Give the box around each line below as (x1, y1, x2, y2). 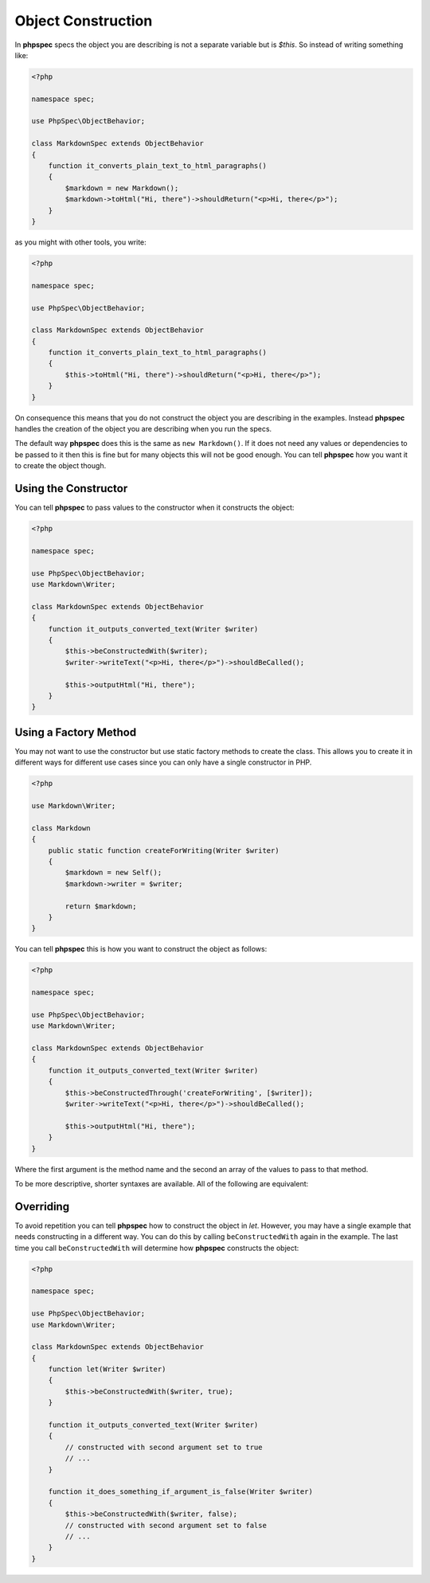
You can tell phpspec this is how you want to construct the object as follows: (14, 944, 268, 954)
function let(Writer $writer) (48, 1365, 166, 1374)
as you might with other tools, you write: (14, 237, 147, 247)
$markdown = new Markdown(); (64, 183, 179, 193)
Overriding (14, 1199, 70, 1214)
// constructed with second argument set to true (64, 1442, 263, 1452)
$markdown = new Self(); (64, 868, 162, 877)
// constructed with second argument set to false (64, 1521, 267, 1530)
